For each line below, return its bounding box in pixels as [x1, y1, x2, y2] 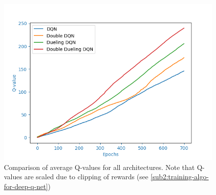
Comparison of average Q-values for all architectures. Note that [4, 162, 195, 172]
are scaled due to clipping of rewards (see [24, 171, 148, 182]
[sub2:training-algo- [150, 171, 209, 182]
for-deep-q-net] [4, 181, 48, 191]
